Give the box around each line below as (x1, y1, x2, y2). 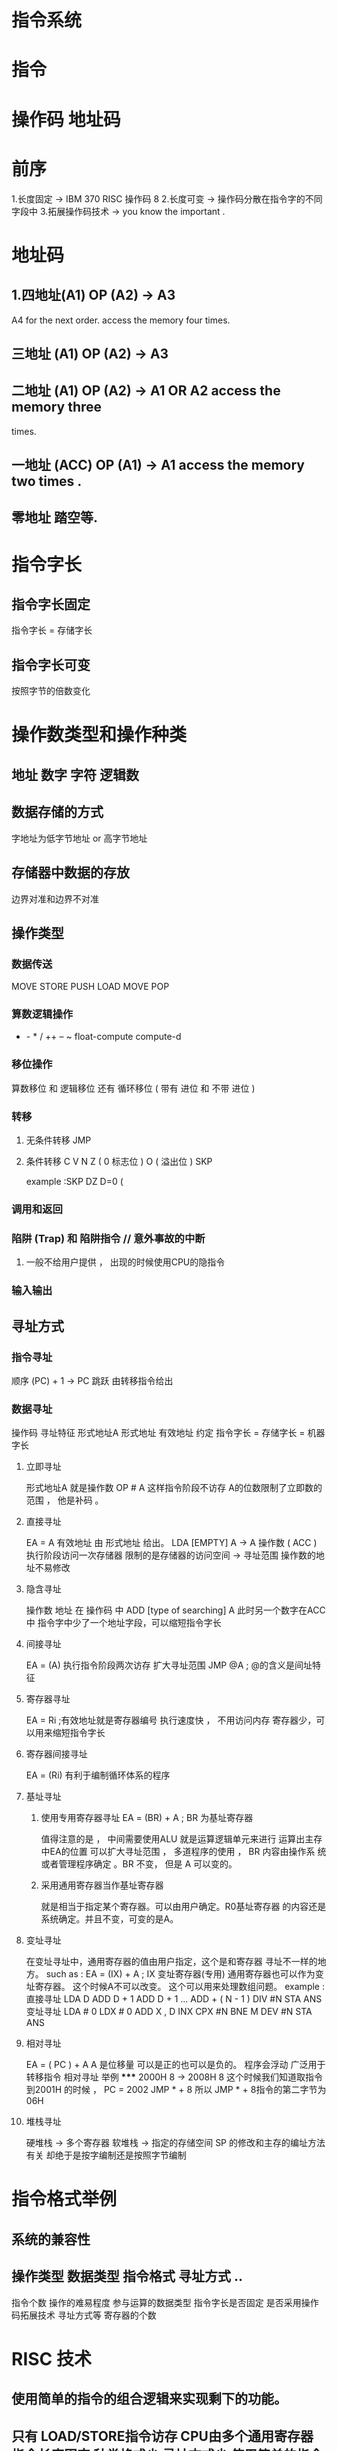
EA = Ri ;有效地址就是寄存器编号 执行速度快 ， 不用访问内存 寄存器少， (25, 1714, 317, 1726)
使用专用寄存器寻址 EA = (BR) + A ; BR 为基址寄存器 (40, 1812, 254, 1824)
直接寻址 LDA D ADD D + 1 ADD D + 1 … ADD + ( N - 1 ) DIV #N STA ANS (25, 1993, 323, 2005)
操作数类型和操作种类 (11, 724, 188, 746)
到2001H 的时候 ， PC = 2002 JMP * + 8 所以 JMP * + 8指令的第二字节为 (25, 2084, 327, 2096)
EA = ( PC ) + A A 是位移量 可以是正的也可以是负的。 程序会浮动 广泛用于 (25, 2059, 326, 2071)
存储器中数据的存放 (11, 864, 130, 881)
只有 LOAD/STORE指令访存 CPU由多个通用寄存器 (11, 2427, 314, 2445)
